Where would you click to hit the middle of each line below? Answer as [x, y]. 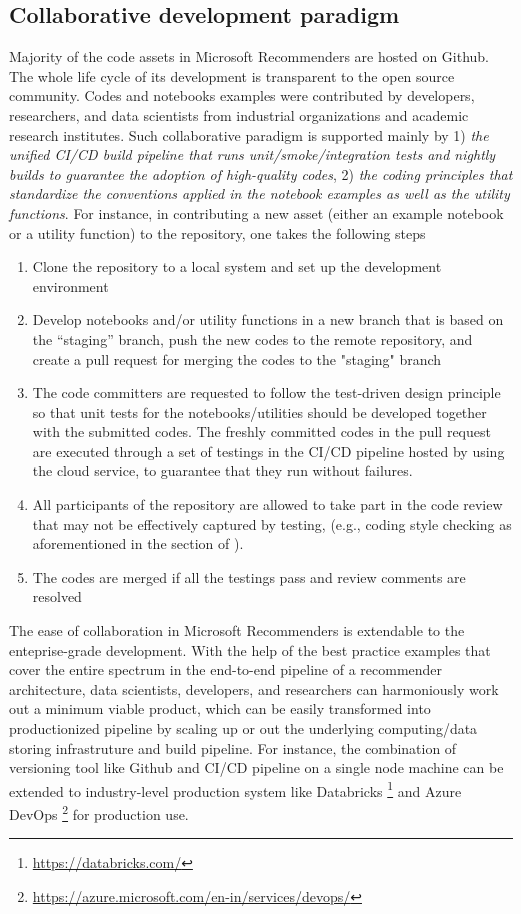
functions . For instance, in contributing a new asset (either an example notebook [256, 212]
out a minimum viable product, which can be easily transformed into [220, 708]
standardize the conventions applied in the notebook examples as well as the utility [259, 193]
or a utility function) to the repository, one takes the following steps [217, 232]
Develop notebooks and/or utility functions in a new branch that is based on [268, 319]
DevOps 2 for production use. [99, 812]
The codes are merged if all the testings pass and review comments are [249, 576]
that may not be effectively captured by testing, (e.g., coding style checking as [272, 523]
